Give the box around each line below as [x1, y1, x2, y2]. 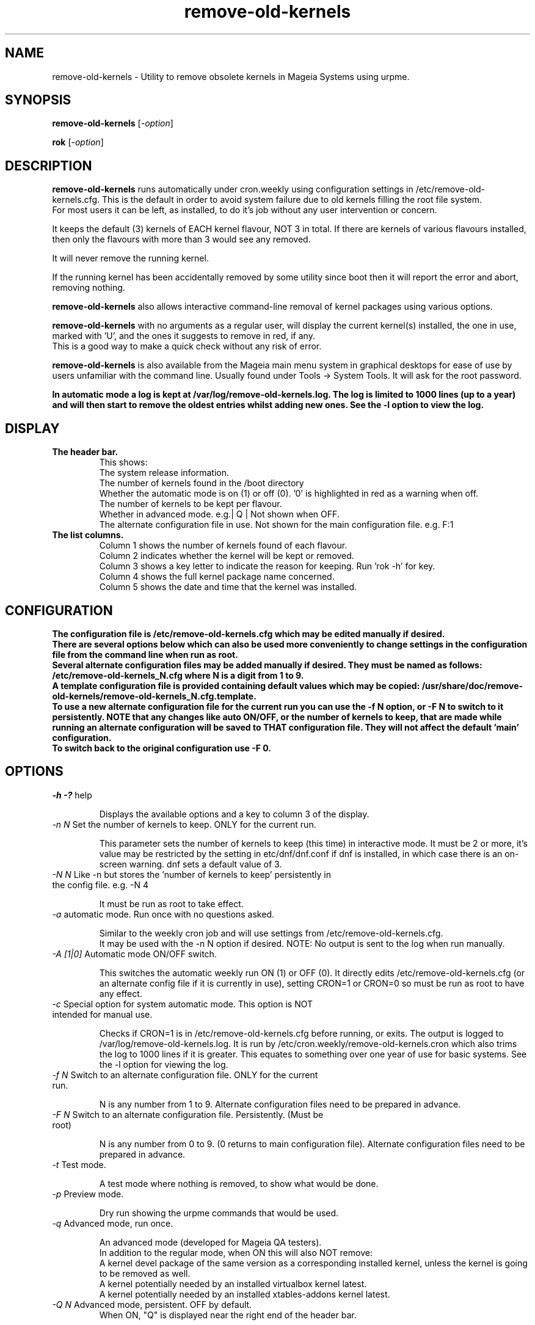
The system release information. [99, 467, 230, 478]
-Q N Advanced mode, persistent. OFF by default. [52, 1299, 252, 1310]
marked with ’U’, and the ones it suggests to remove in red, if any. [52, 330, 315, 341]
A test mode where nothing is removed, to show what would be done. [99, 1178, 379, 1189]
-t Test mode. [52, 1159, 106, 1170]
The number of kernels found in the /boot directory [99, 478, 304, 489]
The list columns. [52, 530, 124, 541]
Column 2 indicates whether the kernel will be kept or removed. [99, 550, 354, 561]
